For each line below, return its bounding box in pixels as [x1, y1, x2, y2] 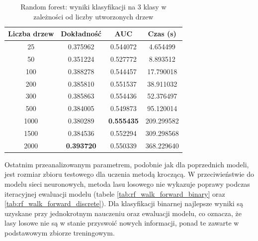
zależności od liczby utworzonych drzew [33, 11, 154, 21]
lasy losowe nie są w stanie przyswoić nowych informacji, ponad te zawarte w [4, 218, 239, 228]
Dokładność [61, 28, 101, 39]
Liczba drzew [8, 28, 54, 39]
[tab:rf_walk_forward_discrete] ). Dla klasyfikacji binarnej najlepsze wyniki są [4, 198, 243, 209]
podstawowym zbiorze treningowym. [4, 228, 115, 238]
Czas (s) [148, 28, 176, 39]
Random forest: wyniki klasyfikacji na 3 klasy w [20, 1, 167, 11]
